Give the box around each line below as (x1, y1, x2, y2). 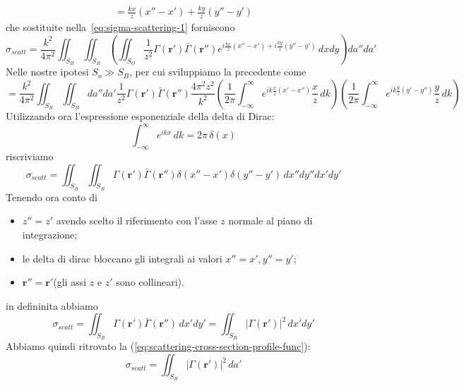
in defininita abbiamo (6, 298, 98, 313)
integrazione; (22, 227, 78, 241)
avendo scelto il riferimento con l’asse (56, 213, 218, 228)
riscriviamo (6, 148, 54, 163)
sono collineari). (116, 275, 184, 289)
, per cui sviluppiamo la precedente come (129, 64, 307, 79)
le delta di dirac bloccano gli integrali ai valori (22, 251, 222, 265)
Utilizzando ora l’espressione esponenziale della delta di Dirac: (6, 109, 275, 123)
